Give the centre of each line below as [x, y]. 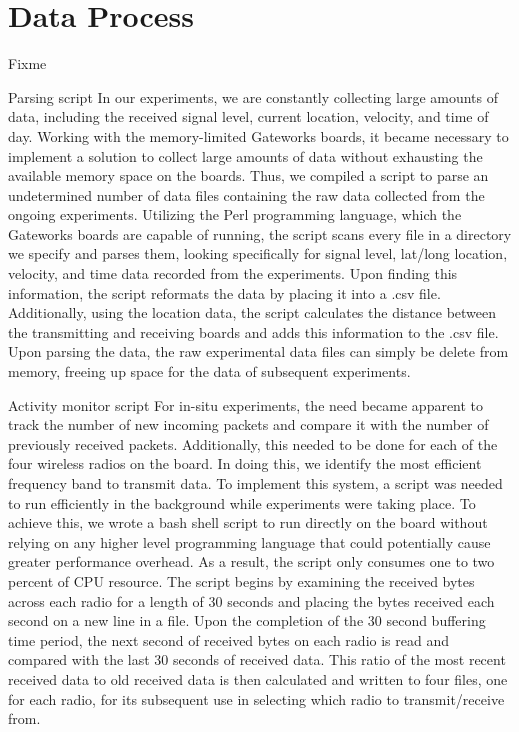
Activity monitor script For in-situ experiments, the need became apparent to [246, 404]
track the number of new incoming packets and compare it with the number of [248, 424]
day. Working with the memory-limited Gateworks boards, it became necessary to [258, 135]
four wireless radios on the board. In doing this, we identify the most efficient [245, 463]
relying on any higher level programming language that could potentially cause [249, 541]
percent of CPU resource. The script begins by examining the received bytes [241, 580]
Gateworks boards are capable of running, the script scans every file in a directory [260, 233]
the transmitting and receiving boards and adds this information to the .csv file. [253, 331]
